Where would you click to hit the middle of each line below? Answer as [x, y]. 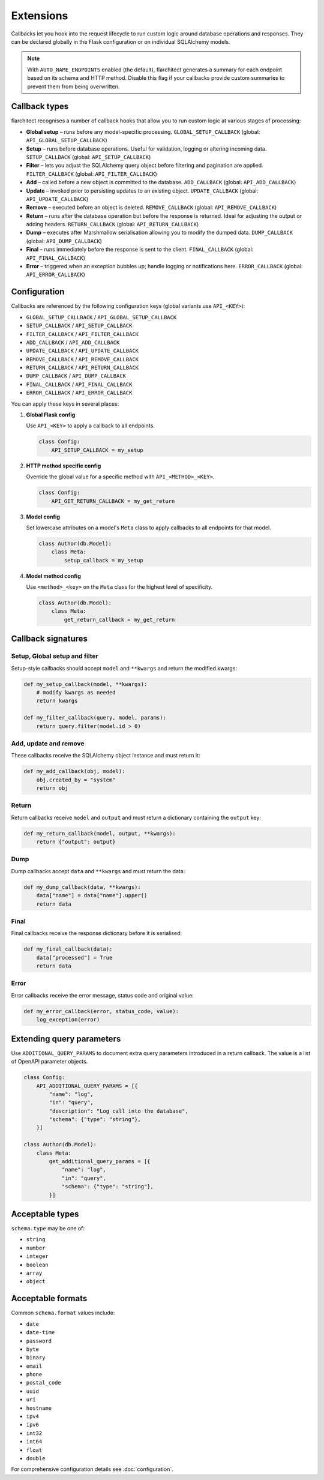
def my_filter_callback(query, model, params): [95, 718]
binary [36, 1358]
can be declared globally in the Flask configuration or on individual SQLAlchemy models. [121, 41]
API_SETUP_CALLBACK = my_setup [97, 450]
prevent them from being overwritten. [73, 86]
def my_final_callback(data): [68, 949]
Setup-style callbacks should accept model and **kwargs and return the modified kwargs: [124, 668]
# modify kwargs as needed [76, 692]
